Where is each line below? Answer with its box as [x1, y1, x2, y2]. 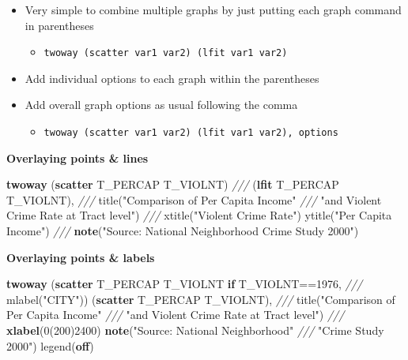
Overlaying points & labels [6, 249, 155, 265]
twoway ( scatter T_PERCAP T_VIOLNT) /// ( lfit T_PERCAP [6, 176, 339, 193]
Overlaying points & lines [6, 149, 149, 166]
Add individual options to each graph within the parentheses [25, 69, 319, 86]
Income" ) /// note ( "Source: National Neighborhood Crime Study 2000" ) [6, 223, 359, 239]
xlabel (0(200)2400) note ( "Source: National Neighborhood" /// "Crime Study [6, 322, 384, 339]
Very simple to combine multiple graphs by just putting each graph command [25, 2, 402, 17]
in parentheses [25, 17, 94, 33]
